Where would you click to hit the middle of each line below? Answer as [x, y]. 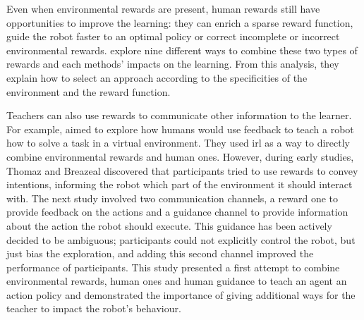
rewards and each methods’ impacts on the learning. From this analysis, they [173, 64]
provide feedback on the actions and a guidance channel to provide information [177, 212]
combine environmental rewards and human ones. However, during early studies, [180, 156]
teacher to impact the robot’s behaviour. [94, 308]
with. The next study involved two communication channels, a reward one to [172, 198]
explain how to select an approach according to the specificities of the [157, 77]
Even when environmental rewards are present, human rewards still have [163, 8]
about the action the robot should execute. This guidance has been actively [169, 225]
